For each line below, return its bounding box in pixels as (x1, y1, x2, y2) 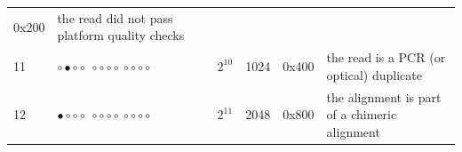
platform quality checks (57, 26, 185, 44)
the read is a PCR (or (326, 48, 446, 67)
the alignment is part (326, 87, 442, 106)
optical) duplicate (326, 65, 422, 84)
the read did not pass (57, 8, 173, 27)
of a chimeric (326, 105, 397, 124)
